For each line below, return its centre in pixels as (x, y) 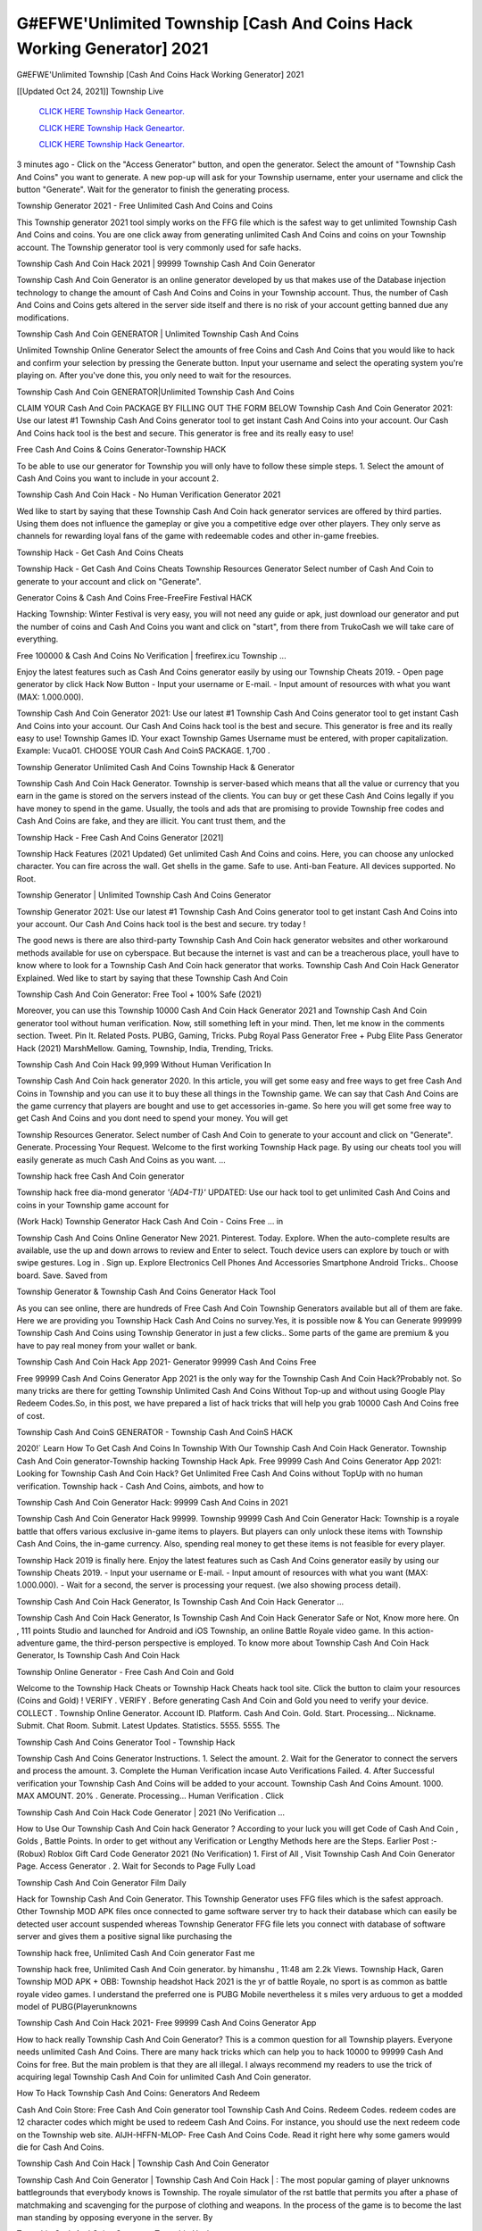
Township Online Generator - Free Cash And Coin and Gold (125, 1671)
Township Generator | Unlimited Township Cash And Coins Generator (144, 895)
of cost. (30, 1415)
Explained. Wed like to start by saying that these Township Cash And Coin (152, 978)
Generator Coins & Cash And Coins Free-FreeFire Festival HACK (134, 598)
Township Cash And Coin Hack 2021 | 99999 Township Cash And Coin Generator (166, 264)
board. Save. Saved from (62, 1275)
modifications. (43, 318)
